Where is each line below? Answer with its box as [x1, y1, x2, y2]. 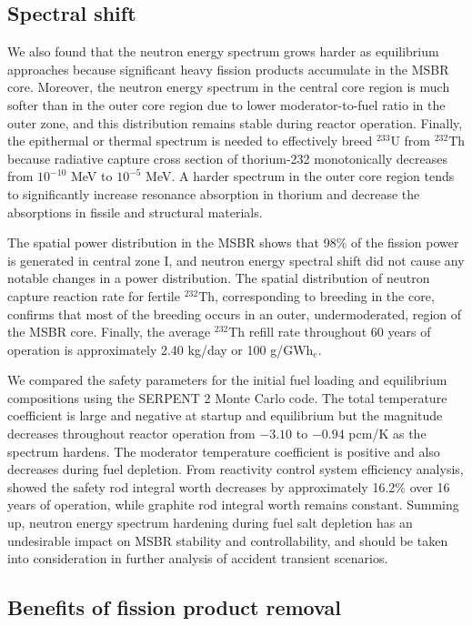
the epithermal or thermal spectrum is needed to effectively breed [7, 131, 373, 150]
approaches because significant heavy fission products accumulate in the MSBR [7, 59, 449, 78]
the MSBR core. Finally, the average [7, 322, 211, 341]
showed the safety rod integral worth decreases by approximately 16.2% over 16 [7, 477, 450, 496]
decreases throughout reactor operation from [7, 424, 256, 443]
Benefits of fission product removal [7, 593, 341, 621]
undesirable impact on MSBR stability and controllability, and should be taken [7, 530, 448, 550]
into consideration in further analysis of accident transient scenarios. [7, 549, 388, 568]
